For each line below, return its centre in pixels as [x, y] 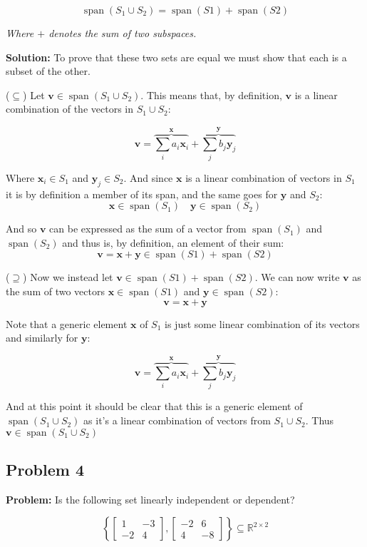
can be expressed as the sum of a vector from [148, 229]
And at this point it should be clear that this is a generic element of [154, 406]
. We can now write [297, 277]
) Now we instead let [68, 277]
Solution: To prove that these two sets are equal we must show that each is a [176, 57]
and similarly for [42, 338]
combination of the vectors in [70, 109]
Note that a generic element [67, 323]
